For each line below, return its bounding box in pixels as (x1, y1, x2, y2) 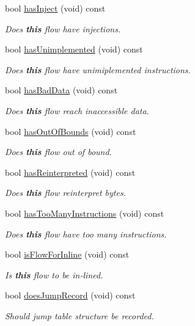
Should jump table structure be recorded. (5, 309, 154, 322)
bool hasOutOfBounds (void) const (5, 125, 136, 137)
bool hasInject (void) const (5, 2, 106, 14)
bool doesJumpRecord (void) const (5, 289, 136, 302)
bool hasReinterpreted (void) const (5, 165, 136, 178)
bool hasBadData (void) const (5, 84, 118, 96)
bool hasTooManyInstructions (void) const (5, 206, 164, 219)
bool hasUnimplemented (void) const (5, 43, 143, 56)
